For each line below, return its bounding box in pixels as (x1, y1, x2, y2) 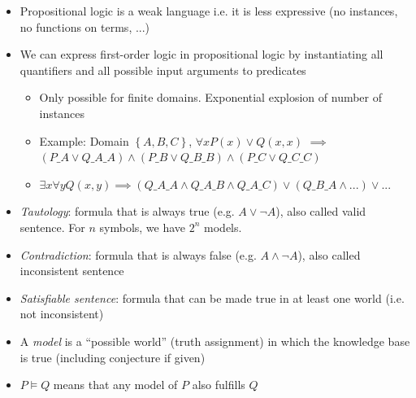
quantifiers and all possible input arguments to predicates (19, 61, 306, 78)
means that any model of (53, 376, 178, 393)
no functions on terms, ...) (19, 18, 150, 35)
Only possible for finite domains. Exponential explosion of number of (39, 89, 383, 106)
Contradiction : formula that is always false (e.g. (19, 246, 257, 263)
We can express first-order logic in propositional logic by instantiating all (19, 46, 383, 63)
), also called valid (275, 203, 366, 220)
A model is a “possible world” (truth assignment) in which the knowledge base (19, 332, 410, 349)
